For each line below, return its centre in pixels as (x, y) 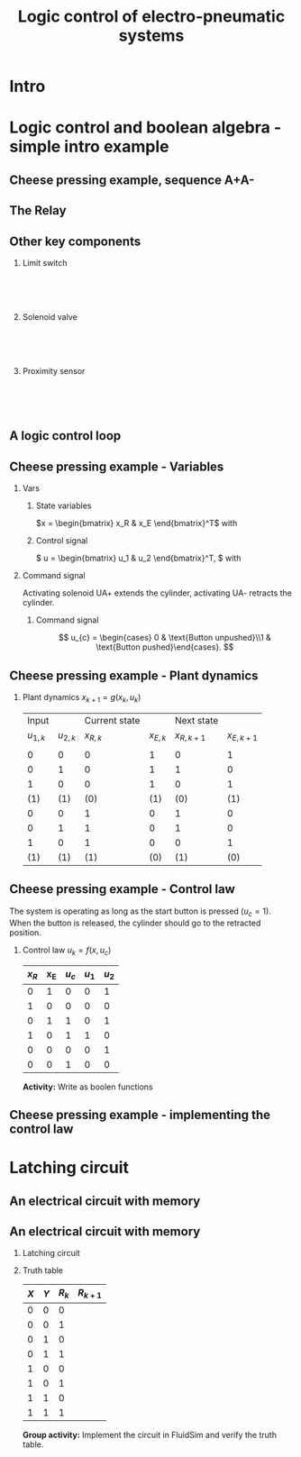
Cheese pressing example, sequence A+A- (132, 180)
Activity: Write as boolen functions (87, 1087)
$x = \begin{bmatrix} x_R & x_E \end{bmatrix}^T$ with (137, 524)
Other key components (75, 241)
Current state (112, 720)
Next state (196, 720)
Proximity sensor (54, 370)
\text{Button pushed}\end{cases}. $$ (165, 647)
